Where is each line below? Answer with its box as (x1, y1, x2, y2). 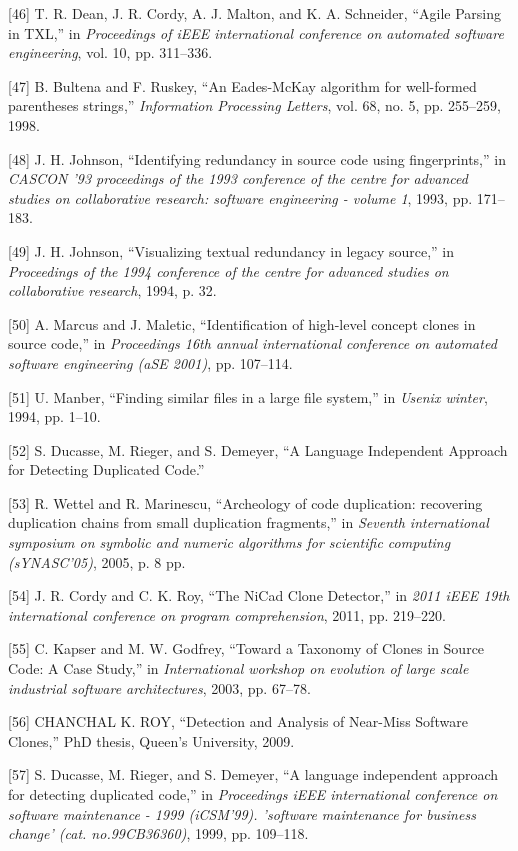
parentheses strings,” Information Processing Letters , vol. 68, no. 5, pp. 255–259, (8, 95, 501, 116)
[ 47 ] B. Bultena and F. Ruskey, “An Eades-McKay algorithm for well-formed (8, 75, 477, 96)
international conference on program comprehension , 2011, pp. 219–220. (8, 604, 446, 625)
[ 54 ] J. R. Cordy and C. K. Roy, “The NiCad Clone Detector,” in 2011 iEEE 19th (8, 585, 510, 606)
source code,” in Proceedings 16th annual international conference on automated (8, 333, 497, 354)
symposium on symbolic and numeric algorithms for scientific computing (8, 532, 451, 553)
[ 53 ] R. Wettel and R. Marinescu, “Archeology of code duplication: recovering (8, 492, 483, 513)
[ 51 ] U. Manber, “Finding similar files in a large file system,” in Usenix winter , (8, 386, 488, 407)
